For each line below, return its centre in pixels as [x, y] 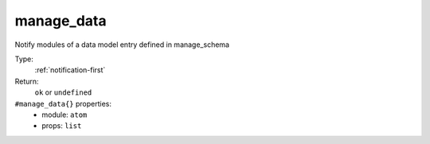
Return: [27, 81]
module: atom [64, 115]
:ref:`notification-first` [70, 70]
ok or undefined [63, 92]
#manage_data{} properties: [63, 103]
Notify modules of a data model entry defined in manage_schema [122, 45]
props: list [62, 126]
